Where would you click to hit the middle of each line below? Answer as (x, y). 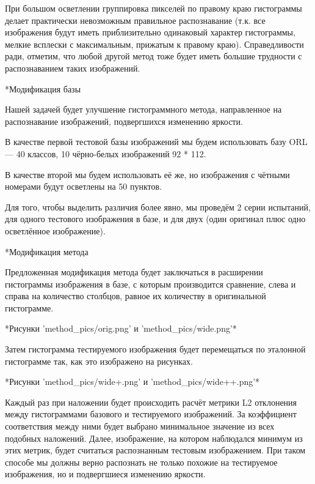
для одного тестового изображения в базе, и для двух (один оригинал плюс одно (155, 219)
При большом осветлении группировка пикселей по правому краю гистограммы (154, 8)
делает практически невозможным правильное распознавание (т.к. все (135, 20)
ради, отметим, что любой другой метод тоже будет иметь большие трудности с (154, 56)
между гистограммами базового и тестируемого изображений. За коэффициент (151, 414)
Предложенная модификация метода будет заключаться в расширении (134, 272)
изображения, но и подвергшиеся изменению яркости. (105, 474)
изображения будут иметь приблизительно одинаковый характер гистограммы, (150, 32)
